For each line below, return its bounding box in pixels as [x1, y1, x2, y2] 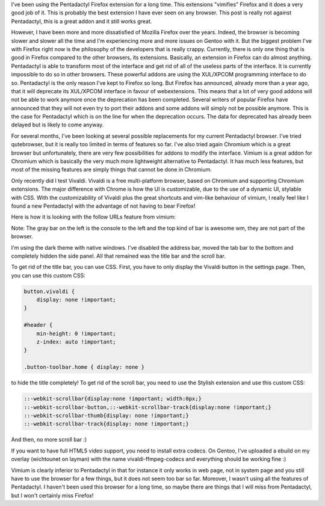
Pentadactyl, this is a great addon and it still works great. [11, 17, 152, 25]
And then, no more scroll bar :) [11, 436, 87, 443]
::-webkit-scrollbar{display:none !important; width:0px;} [23, 395, 202, 403]
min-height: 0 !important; [36, 330, 117, 337]
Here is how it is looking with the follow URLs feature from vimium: [11, 214, 176, 221]
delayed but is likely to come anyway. [11, 121, 104, 129]
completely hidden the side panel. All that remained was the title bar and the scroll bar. [11, 252, 226, 259]
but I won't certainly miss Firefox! [11, 492, 94, 499]
